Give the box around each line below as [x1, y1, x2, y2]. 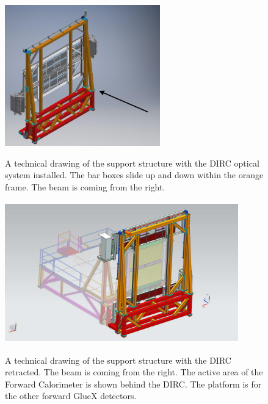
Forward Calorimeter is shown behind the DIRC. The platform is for [5, 377, 262, 390]
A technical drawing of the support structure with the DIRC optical [5, 156, 259, 169]
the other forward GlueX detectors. [5, 389, 137, 402]
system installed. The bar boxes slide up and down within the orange [5, 168, 264, 181]
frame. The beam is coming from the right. [5, 180, 165, 193]
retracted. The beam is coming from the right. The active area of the [5, 366, 263, 378]
